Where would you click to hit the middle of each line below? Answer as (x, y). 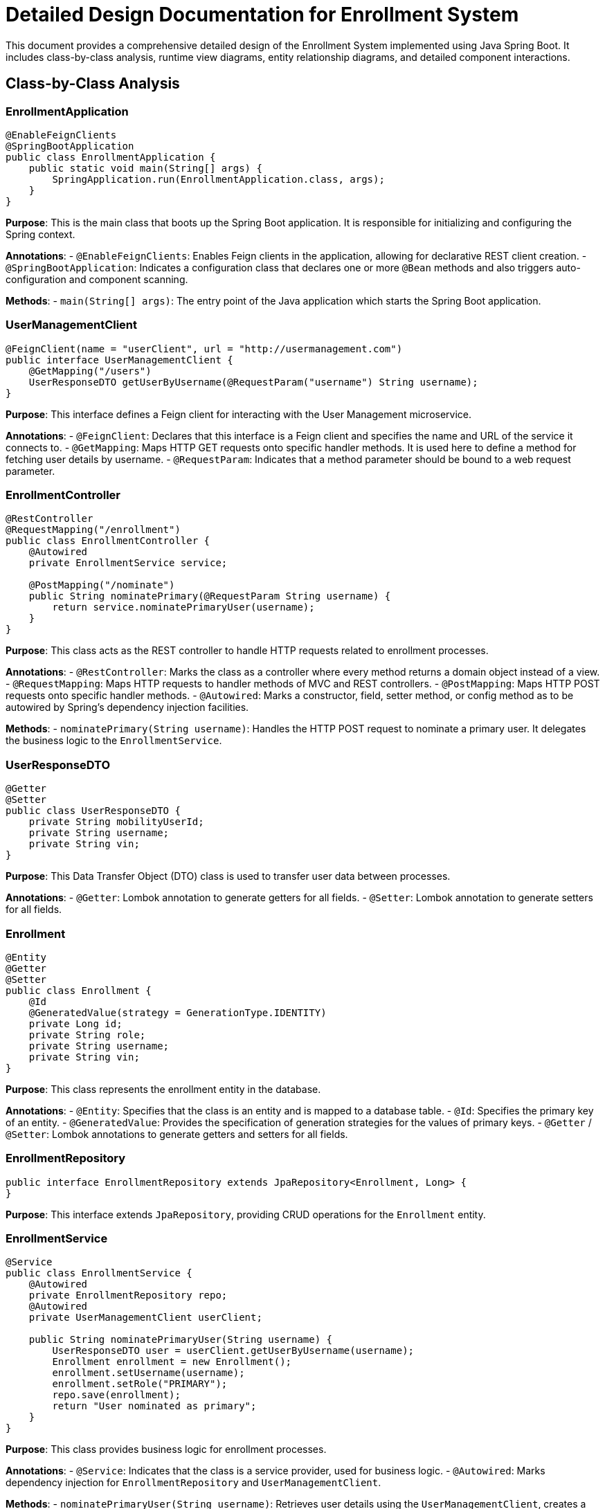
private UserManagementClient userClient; (145, 1318)
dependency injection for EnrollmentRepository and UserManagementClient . (193, 1483)
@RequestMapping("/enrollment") (93, 530)
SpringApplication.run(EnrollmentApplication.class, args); (218, 179)
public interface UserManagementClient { (119, 360)
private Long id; (75, 1023)
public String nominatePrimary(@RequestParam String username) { (210, 596)
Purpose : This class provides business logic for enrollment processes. (166, 1449)
